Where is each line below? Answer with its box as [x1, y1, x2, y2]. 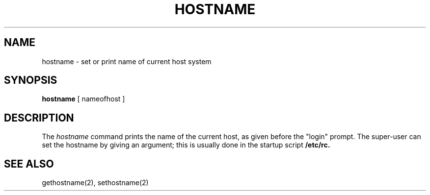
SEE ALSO [4, 157, 54, 170]
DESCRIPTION [4, 111, 74, 124]
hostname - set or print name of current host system [42, 57, 212, 66]
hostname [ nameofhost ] [42, 95, 125, 103]
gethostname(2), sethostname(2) [42, 178, 149, 187]
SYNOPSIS [4, 74, 57, 87]
